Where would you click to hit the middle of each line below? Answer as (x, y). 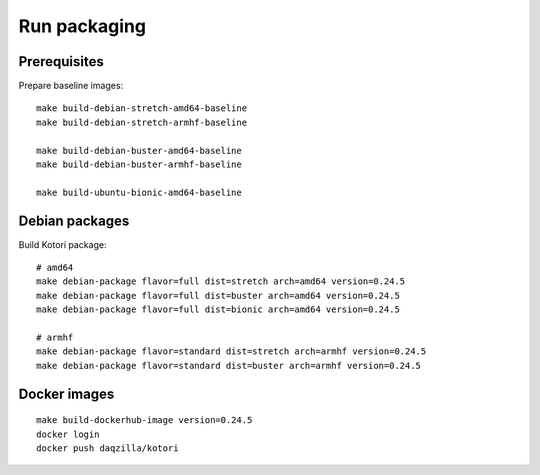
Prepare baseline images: (71, 86)
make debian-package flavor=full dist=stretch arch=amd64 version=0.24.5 (221, 281)
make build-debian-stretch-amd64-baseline (142, 108)
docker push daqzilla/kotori (107, 448)
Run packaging (82, 26)
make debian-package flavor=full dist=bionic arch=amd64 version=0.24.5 (218, 309)
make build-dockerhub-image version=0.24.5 (144, 420)
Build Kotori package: (62, 244)
